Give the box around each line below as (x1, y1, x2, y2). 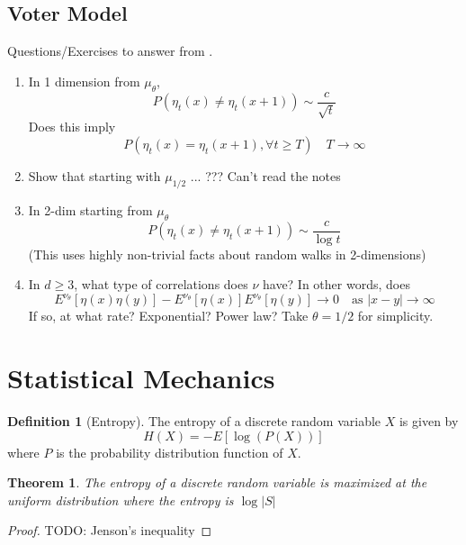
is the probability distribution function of (56, 442, 283, 461)
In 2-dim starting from (28, 200, 153, 219)
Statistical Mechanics (7, 359, 275, 396)
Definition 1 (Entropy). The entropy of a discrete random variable (7, 412, 381, 431)
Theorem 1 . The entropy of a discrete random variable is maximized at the (7, 473, 427, 492)
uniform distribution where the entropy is (7, 490, 234, 509)
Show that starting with (28, 167, 161, 186)
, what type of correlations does (74, 275, 248, 294)
